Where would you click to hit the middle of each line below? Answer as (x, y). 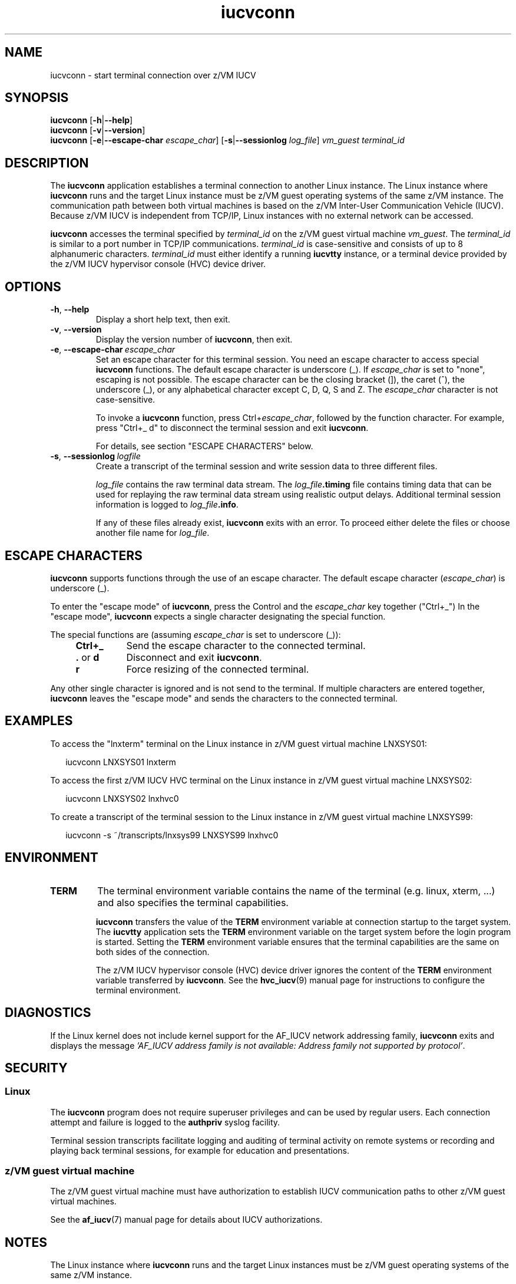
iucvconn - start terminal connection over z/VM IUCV (153, 75)
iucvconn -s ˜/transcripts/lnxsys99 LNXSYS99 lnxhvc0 (172, 835)
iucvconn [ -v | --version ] (98, 130)
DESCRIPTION (47, 163)
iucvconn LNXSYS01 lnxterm (121, 762)
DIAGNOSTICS (48, 1013)
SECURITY (36, 1068)
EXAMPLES (39, 721)
